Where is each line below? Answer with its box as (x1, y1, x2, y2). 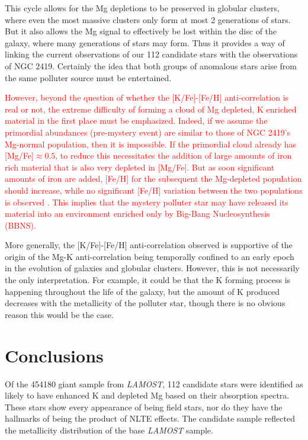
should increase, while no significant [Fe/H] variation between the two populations (5, 184, 303, 196)
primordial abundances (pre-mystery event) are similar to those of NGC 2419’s (5, 126, 291, 138)
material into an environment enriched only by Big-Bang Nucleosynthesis (5, 207, 270, 220)
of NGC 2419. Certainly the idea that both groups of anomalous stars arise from (5, 59, 297, 72)
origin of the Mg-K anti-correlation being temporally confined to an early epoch (5, 250, 294, 262)
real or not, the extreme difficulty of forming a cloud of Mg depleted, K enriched (5, 102, 297, 115)
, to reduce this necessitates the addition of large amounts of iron (55, 149, 292, 162)
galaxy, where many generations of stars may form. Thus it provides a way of (5, 36, 285, 49)
